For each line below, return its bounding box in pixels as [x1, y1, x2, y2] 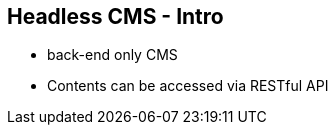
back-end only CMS [47, 46, 178, 64]
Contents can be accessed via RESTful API [47, 77, 329, 95]
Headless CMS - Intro [7, 4, 224, 29]
